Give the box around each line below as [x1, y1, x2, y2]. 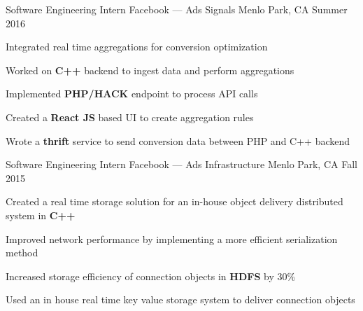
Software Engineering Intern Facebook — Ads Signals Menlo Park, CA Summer [6, 2, 348, 16]
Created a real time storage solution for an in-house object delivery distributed [6, 194, 343, 209]
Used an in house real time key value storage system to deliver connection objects [6, 292, 355, 307]
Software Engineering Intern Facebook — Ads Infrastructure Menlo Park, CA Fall [6, 157, 357, 172]
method [6, 245, 38, 260]
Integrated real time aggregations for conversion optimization [6, 39, 268, 54]
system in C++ [6, 207, 76, 222]
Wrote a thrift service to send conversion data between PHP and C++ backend [6, 133, 350, 148]
